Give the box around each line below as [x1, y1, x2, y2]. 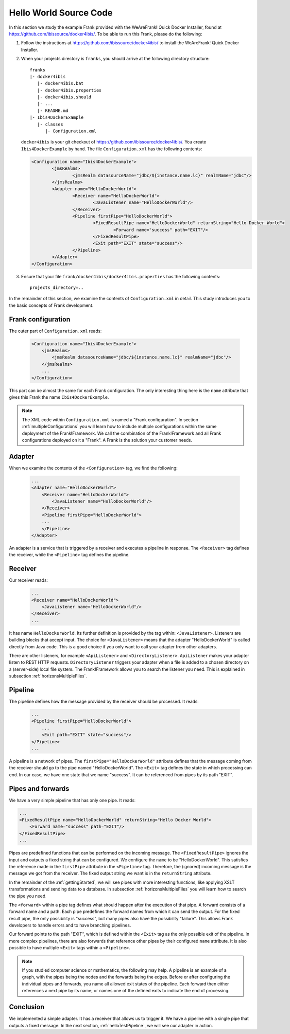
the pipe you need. [9, 893, 47, 899]
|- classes [37, 122, 63, 127]
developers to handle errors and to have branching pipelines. [9, 922, 131, 928]
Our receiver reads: [9, 577, 48, 583]
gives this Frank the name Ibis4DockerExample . [9, 394, 109, 400]
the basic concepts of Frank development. [9, 302, 94, 308]
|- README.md [37, 107, 68, 113]
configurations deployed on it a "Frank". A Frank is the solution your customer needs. [22, 437, 192, 443]
